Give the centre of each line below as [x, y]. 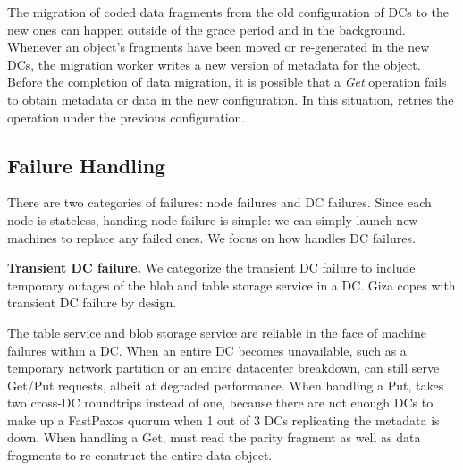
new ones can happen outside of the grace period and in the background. [206, 29]
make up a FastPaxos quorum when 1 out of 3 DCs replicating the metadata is [223, 420]
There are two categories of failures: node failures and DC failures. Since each [219, 202]
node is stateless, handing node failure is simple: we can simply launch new [213, 219]
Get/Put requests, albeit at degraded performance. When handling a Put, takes [226, 385]
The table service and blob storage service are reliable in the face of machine [217, 332]
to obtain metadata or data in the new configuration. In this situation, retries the [231, 99]
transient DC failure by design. [92, 302]
